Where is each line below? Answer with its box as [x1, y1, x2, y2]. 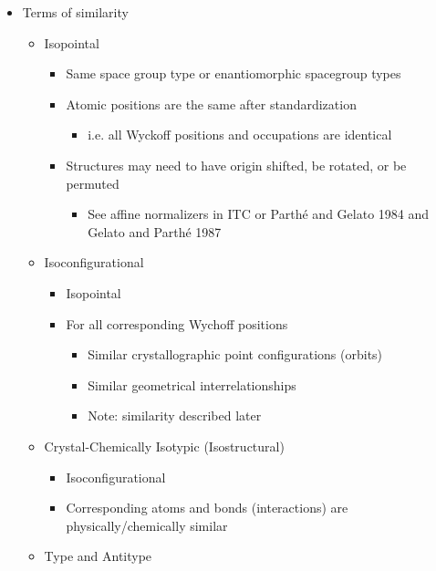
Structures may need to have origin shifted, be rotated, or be [66, 155, 407, 174]
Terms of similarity [22, 3, 129, 21]
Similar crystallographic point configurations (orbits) [88, 345, 383, 364]
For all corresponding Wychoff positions [66, 314, 288, 333]
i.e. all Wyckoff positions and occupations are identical [88, 125, 392, 144]
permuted [66, 173, 119, 192]
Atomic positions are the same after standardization [66, 94, 357, 113]
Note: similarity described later [88, 406, 262, 425]
